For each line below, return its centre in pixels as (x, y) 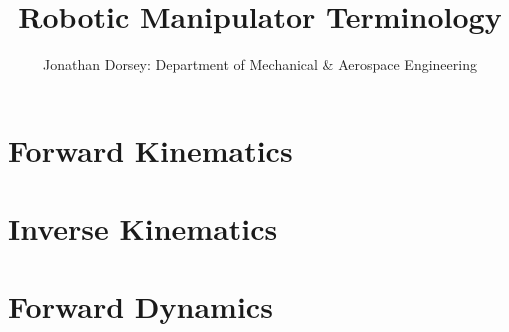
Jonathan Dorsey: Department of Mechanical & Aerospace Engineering (260, 64)
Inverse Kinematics (143, 228)
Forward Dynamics (140, 306)
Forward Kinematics (150, 149)
